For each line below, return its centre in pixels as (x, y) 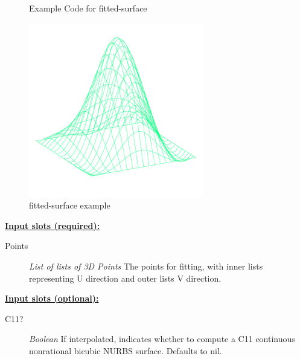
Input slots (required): (53, 225)
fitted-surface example (70, 205)
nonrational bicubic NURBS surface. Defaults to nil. (126, 350)
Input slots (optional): (52, 298)
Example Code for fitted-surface (88, 8)
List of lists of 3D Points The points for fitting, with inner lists (146, 266)
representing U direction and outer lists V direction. (125, 278)
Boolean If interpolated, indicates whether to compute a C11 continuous (162, 339)
